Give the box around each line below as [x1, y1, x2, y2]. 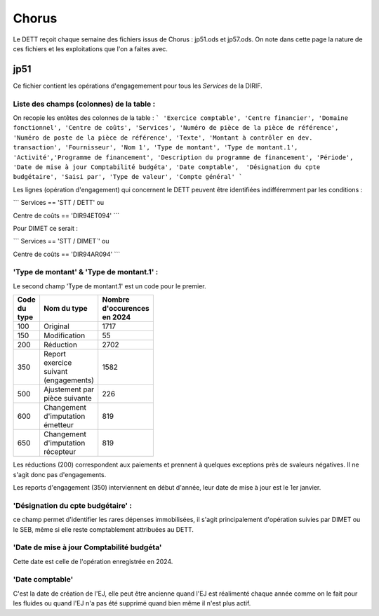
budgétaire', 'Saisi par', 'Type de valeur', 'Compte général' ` [13, 173, 243, 181]
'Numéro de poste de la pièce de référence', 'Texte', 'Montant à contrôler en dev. [13, 133, 313, 142]
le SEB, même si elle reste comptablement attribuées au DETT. [13, 525, 194, 533]
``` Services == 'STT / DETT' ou [13, 199, 105, 207]
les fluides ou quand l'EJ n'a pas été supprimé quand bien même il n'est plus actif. [13, 599, 251, 608]
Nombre [102, 295, 130, 304]
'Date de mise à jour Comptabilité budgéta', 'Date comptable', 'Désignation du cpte [13, 163, 321, 171]
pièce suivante [43, 394, 93, 403]
